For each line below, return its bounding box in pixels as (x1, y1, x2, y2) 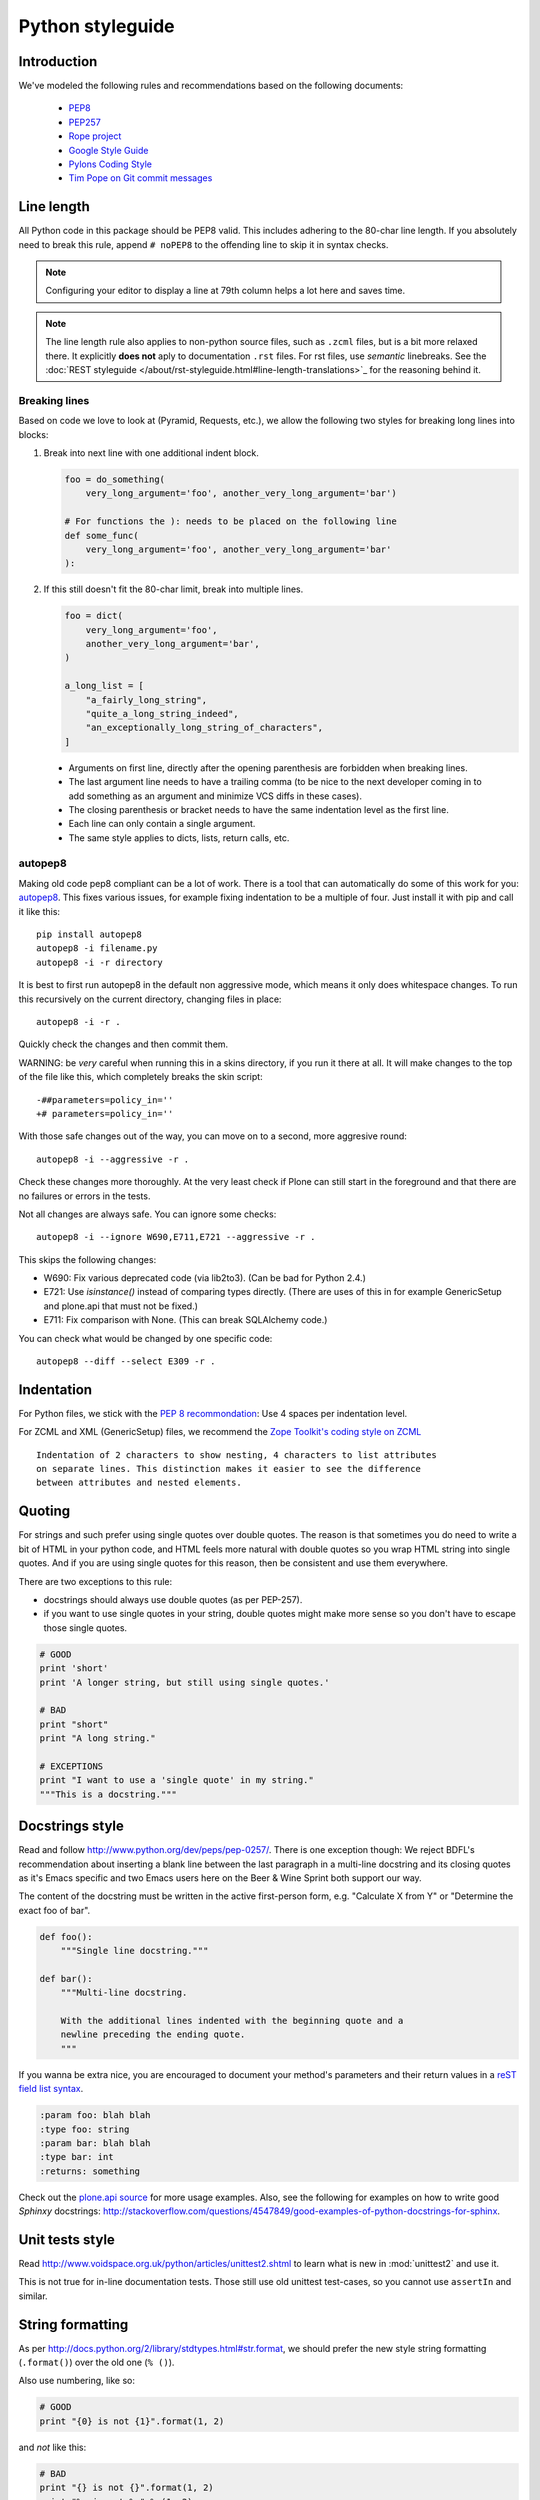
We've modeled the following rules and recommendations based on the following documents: (18, 80, 404, 92)
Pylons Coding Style (68, 158, 152, 170)
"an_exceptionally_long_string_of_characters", (85, 722, 324, 734)
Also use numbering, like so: (18, 2375, 135, 2387)
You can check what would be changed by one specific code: (18, 1332, 273, 1344)
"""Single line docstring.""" (60, 1945, 209, 1957)
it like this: (18, 905, 60, 917)
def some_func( (64, 530, 139, 541)
